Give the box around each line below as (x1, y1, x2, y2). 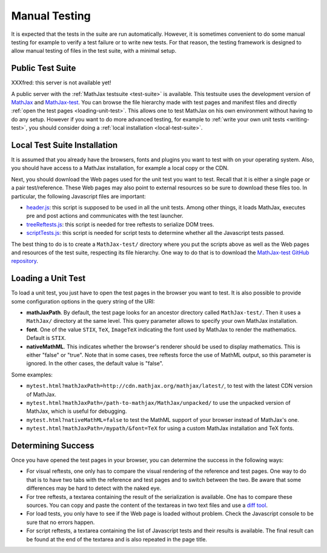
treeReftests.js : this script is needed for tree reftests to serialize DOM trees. (26, 220, 214, 228)
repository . (11, 257, 39, 265)
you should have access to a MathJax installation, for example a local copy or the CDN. (11, 165, 229, 172)
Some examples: (11, 371, 53, 378)
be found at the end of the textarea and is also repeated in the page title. (26, 535, 207, 543)
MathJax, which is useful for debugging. (26, 407, 127, 415)
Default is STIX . (26, 334, 66, 342)
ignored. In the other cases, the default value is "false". (26, 360, 163, 367)
